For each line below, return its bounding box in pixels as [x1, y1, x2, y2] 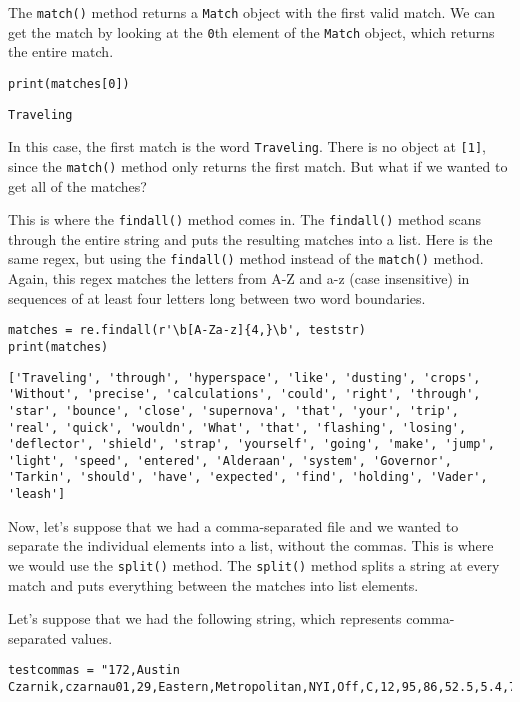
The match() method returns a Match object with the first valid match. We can [8, 2, 496, 22]
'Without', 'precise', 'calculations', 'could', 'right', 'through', [8, 387, 481, 402]
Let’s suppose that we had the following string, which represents [8, 608, 402, 629]
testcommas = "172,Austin [8, 663, 180, 678]
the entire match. [8, 41, 114, 62]
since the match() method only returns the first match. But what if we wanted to [8, 155, 508, 176]
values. [71, 627, 113, 648]
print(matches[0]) [8, 76, 130, 91]
